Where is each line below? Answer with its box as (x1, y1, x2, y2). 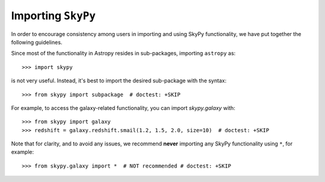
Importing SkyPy (11, 9, 96, 22)
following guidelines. (11, 38, 63, 46)
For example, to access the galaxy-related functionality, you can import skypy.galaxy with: (11, 104, 236, 111)
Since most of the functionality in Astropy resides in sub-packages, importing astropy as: (11, 50, 236, 57)
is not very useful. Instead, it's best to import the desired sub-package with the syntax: (11, 77, 227, 84)
